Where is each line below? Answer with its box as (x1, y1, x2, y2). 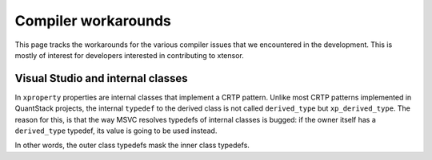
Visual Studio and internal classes (14, 72, 188, 85)
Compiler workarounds (14, 12, 171, 29)
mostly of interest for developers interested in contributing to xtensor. (14, 50, 244, 60)
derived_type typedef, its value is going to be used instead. (14, 126, 218, 135)
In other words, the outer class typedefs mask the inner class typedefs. (14, 140, 250, 150)
